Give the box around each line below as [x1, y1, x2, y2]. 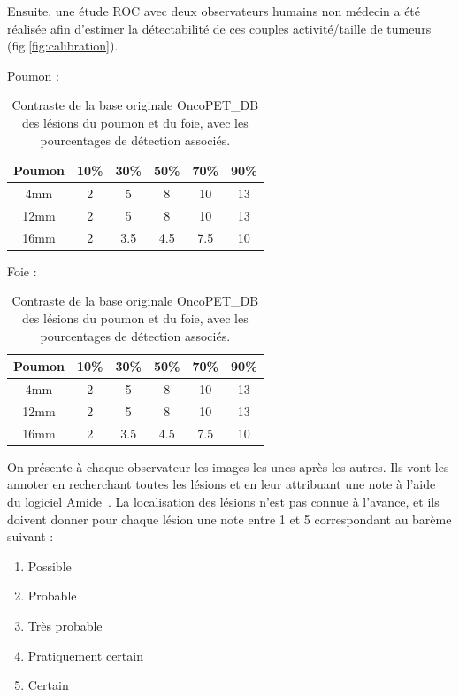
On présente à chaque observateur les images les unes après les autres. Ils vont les [7, 457, 449, 476]
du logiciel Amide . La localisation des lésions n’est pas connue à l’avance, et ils [7, 492, 440, 510]
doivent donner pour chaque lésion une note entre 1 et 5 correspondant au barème [7, 509, 452, 528]
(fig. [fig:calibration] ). [7, 36, 119, 55]
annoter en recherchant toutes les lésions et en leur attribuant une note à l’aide [7, 475, 436, 493]
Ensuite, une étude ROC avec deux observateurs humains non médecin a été [7, 2, 421, 19]
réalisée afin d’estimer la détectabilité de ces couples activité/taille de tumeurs [7, 19, 432, 37]
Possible [27, 556, 72, 575]
